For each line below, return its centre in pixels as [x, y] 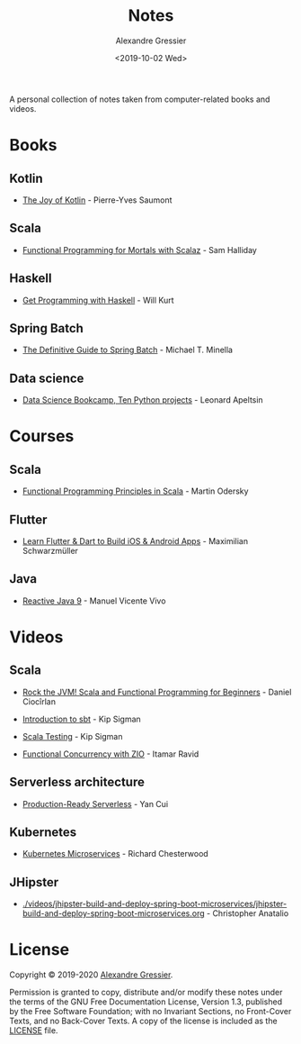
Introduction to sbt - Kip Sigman [81, 719]
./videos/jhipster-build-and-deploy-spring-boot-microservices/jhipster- [155, 904]
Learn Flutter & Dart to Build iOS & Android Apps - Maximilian [135, 541]
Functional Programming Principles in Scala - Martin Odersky [135, 491]
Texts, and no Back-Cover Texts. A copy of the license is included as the [143, 1021]
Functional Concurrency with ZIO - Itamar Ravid [111, 754]
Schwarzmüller [50, 551]
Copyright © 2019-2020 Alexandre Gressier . [91, 975]
